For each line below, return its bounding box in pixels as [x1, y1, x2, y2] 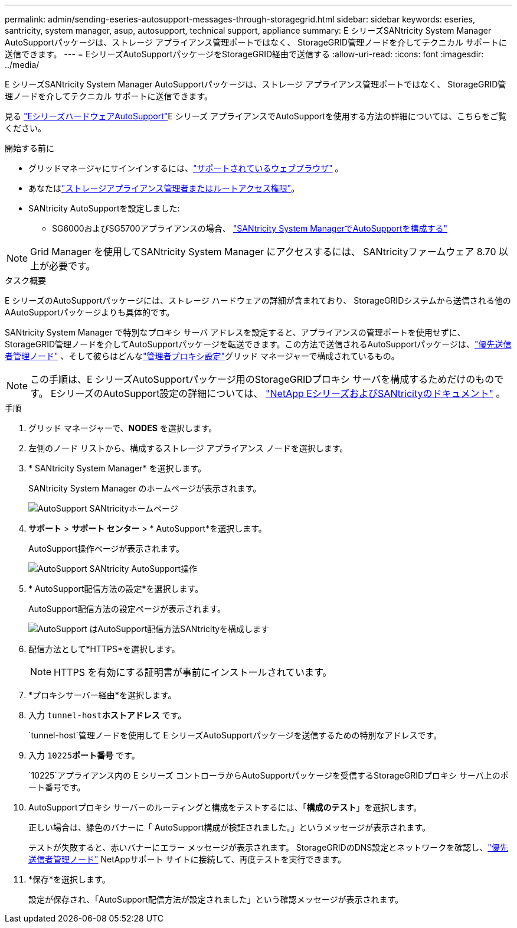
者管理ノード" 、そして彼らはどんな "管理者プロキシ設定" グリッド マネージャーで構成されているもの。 [5, 351, 400, 361]
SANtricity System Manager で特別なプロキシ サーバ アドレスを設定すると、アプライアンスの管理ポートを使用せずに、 [5, 327, 466, 337]
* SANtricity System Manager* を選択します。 [28, 463, 207, 473]
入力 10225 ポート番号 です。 [28, 750, 140, 760]
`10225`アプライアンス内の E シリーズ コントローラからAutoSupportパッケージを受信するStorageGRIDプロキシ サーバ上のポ [28, 770, 509, 780]
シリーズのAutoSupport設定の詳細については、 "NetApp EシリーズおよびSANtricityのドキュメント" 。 [56, 388, 506, 399]
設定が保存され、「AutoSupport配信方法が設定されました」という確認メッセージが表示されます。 [28, 894, 404, 904]
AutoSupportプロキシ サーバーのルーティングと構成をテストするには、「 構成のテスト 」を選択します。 [28, 802, 422, 812]
